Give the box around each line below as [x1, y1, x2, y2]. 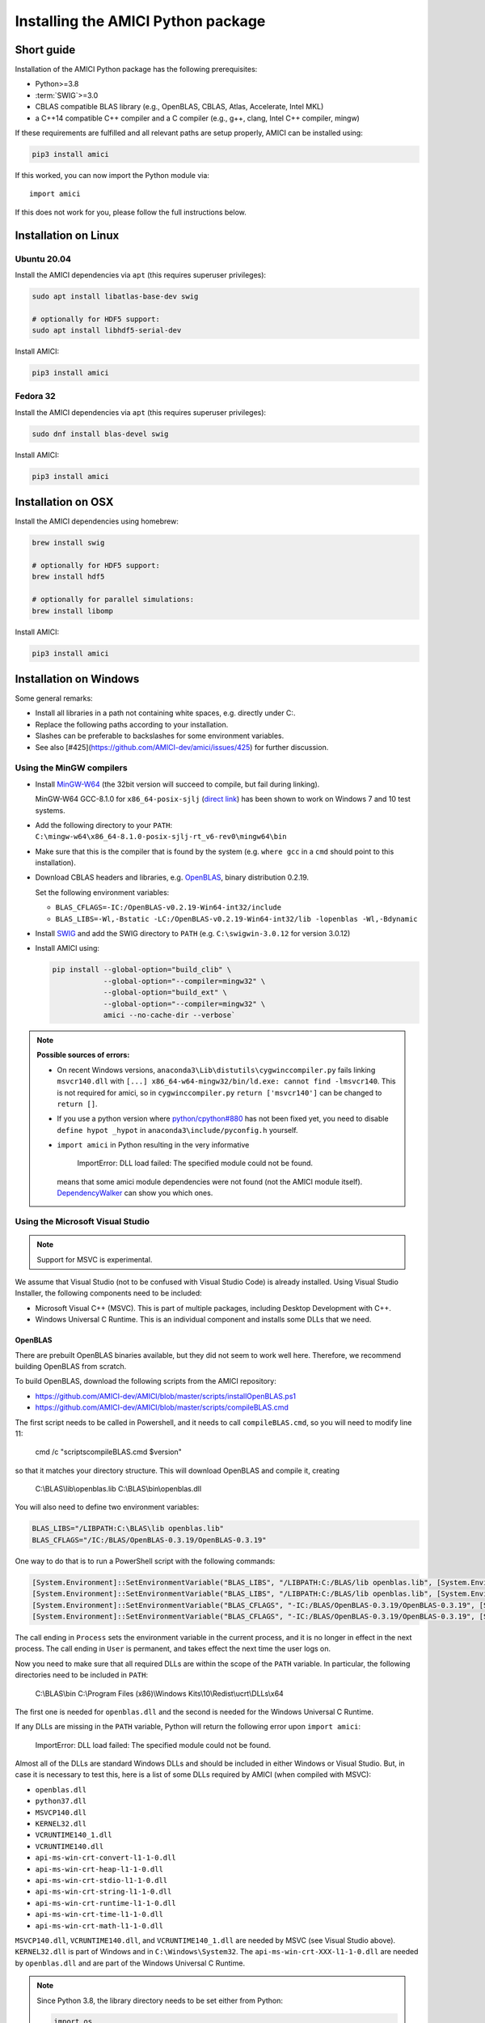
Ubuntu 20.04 [15, 253, 72, 265]
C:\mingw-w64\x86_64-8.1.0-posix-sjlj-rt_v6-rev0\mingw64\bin [35, 832, 287, 842]
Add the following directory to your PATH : [35, 820, 173, 829]
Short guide [15, 43, 76, 57]
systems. [35, 805, 65, 815]
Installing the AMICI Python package [15, 12, 266, 30]
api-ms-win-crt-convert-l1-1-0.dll [35, 1853, 177, 1863]
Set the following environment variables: [35, 887, 170, 897]
